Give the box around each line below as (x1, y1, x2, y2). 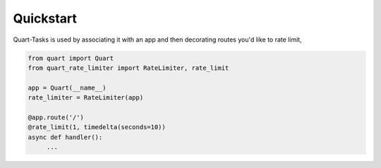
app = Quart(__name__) (28, 83, 107, 92)
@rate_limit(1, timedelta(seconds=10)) (28, 124, 166, 131)
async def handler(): (28, 133, 103, 141)
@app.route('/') (28, 113, 85, 121)
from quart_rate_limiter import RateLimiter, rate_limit (28, 64, 229, 72)
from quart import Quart (28, 54, 114, 62)
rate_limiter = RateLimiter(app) (28, 94, 144, 102)
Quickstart (13, 11, 78, 26)
